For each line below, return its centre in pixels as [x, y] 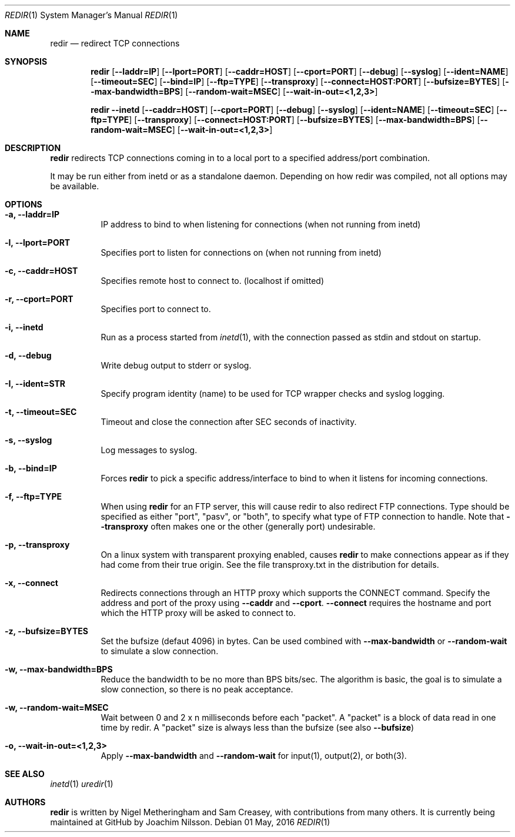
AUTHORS [25, 802]
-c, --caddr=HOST [41, 271]
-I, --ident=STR [35, 384]
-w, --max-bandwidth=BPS [59, 669]
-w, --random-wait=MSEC [57, 707]
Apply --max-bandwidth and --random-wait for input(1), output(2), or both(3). [254, 756]
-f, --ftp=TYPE [34, 496]
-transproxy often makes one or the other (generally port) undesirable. [238, 526]
